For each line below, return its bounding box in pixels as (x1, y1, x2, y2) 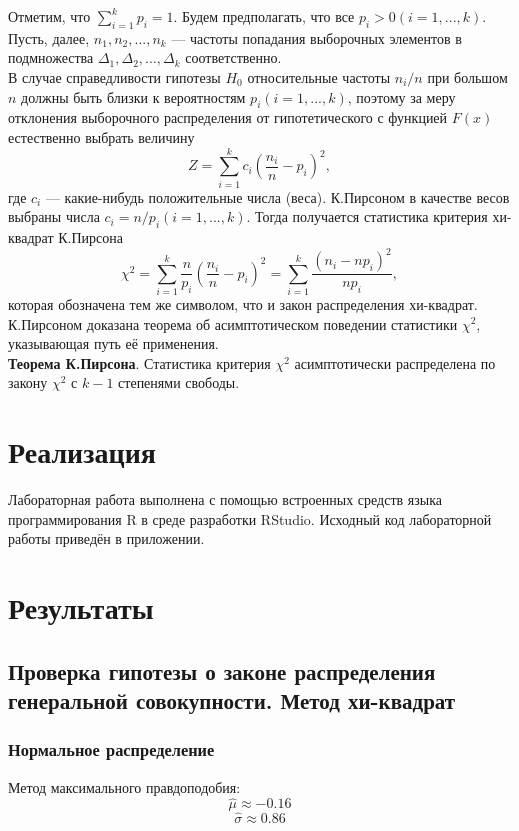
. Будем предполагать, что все (173, 6, 355, 26)
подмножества (8, 47, 94, 68)
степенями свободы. (118, 372, 240, 393)
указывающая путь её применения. (8, 333, 219, 354)
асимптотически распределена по (294, 352, 496, 373)
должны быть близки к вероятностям (21, 86, 246, 107)
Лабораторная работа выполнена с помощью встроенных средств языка (8, 489, 442, 510)
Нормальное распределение (8, 737, 215, 762)
